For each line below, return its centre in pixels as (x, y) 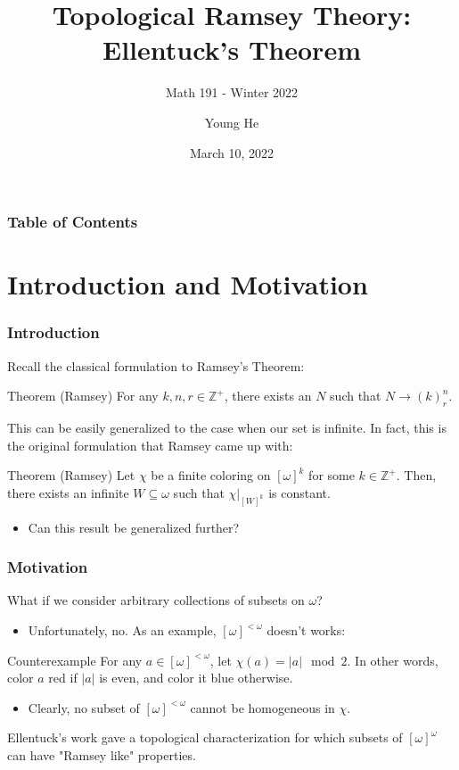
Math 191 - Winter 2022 (232, 92)
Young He (232, 122)
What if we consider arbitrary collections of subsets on (156, 600)
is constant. (299, 492)
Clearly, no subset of (84, 707)
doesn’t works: (306, 630)
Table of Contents (73, 222)
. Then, (416, 475)
